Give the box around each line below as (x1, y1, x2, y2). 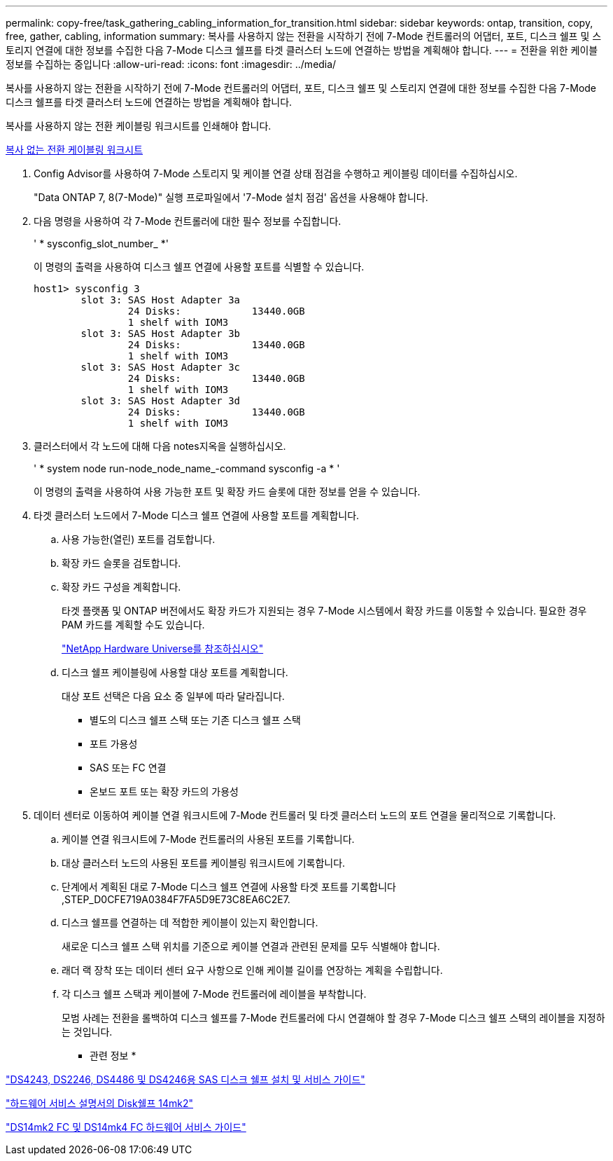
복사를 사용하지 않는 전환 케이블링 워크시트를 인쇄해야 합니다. (6, 120, 272, 132)
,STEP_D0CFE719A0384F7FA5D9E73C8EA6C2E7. (62, 893, 290, 905)
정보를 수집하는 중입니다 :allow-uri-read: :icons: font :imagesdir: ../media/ (6, 58, 337, 70)
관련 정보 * (90, 1050, 136, 1062)
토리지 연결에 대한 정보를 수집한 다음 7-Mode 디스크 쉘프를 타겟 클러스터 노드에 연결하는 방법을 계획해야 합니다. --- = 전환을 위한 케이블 (6, 44, 598, 56)
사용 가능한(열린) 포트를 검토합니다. (62, 533, 216, 545)
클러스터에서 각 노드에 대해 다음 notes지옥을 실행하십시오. (34, 440, 286, 452)
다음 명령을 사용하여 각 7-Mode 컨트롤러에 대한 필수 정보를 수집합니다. (34, 215, 341, 227)
